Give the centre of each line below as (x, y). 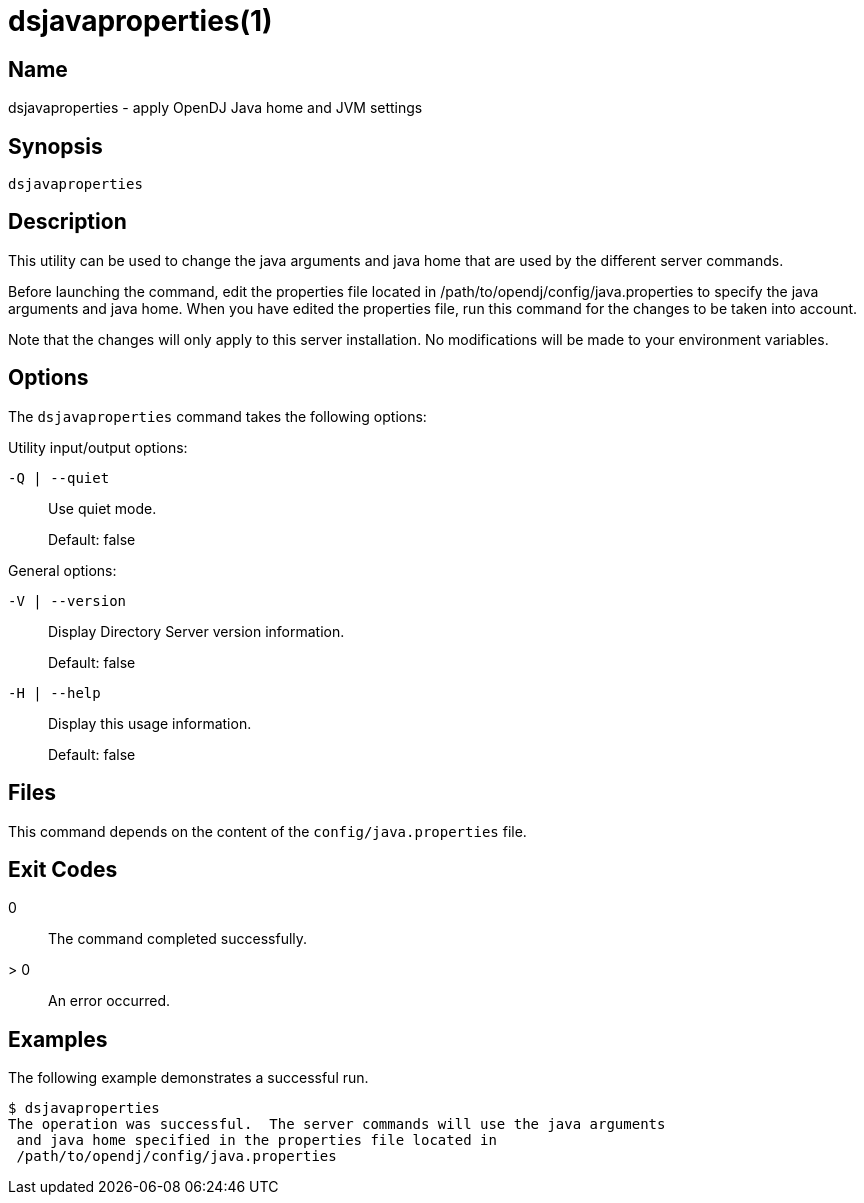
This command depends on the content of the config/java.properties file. (267, 831)
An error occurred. (109, 1001)
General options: (62, 570)
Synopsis (55, 146)
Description (67, 222)
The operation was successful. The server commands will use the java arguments (337, 1124)
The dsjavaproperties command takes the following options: (217, 416)
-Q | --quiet (59, 477)
